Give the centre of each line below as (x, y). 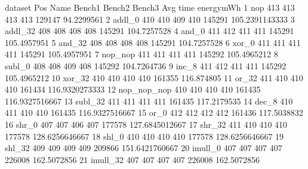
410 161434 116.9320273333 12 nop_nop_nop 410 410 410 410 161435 (133, 89)
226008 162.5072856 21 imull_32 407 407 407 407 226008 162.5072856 (132, 159)
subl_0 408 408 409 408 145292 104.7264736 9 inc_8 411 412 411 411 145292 (146, 65)
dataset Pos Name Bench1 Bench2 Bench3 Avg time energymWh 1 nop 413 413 (150, 7)
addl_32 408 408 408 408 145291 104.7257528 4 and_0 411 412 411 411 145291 (150, 31)
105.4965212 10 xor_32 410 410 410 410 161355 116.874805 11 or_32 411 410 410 (154, 77)
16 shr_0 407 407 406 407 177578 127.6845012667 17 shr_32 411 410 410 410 (146, 124)
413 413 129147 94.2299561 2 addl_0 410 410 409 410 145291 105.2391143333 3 (150, 19)
